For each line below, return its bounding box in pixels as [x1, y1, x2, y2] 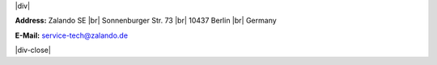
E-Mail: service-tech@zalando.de [15, 30, 129, 40]
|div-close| [15, 45, 52, 55]
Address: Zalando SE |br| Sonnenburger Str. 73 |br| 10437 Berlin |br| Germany [15, 16, 277, 26]
